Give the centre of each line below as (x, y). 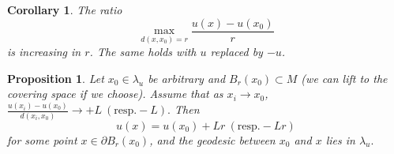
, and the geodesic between (212, 139)
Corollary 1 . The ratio (65, 9)
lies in (340, 139)
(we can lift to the (344, 78)
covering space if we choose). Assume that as (115, 94)
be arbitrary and (187, 78)
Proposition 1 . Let (56, 78)
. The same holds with (143, 52)
